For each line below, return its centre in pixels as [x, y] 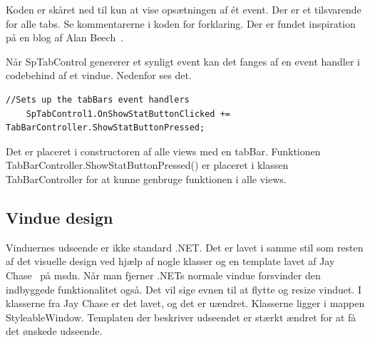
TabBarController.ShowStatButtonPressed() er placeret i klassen [147, 165]
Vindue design [60, 217]
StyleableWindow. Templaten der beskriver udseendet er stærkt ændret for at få [181, 317]
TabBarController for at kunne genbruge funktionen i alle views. [146, 178]
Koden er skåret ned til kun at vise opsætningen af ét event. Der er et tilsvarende [184, 9]
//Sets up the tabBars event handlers [98, 99]
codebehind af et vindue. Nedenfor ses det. [99, 75]
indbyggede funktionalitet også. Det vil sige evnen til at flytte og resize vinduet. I [184, 289]
